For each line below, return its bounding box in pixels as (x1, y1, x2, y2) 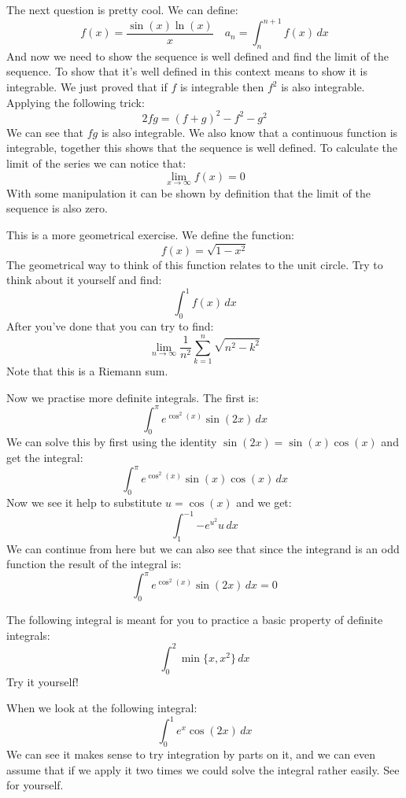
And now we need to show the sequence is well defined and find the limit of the (6, 47, 389, 64)
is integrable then (179, 79, 264, 95)
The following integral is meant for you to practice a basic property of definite (6, 611, 383, 628)
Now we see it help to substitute (6, 493, 162, 510)
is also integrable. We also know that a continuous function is (101, 124, 398, 140)
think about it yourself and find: (6, 272, 162, 288)
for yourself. (6, 777, 64, 793)
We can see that (6, 124, 84, 140)
